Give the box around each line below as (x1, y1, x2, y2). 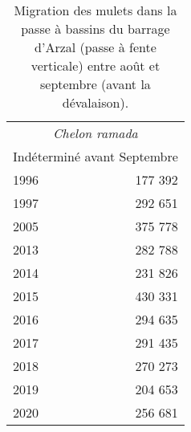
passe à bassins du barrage (21, 19, 170, 38)
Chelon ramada (53, 124, 138, 142)
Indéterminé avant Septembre (13, 147, 178, 165)
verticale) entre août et (30, 56, 161, 75)
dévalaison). (62, 93, 129, 112)
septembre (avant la (39, 75, 151, 93)
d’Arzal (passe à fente (35, 38, 156, 56)
